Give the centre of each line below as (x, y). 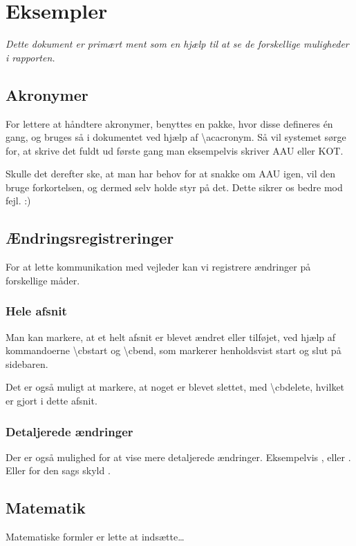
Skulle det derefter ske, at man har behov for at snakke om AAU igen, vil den (171, 174)
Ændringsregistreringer (90, 238)
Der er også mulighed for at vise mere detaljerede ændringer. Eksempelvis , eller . (178, 457)
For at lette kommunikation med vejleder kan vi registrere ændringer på (158, 267)
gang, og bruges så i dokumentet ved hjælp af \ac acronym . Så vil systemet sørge (176, 137)
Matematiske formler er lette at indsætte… (95, 537)
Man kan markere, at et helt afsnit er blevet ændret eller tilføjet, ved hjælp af (171, 337)
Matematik (46, 508)
